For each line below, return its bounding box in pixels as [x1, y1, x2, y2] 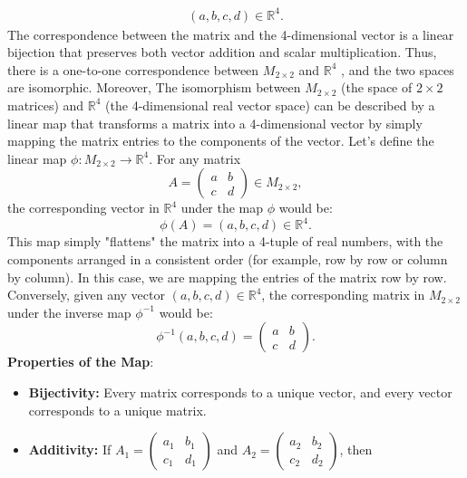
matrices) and [7, 95, 84, 114]
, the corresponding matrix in [261, 285, 425, 304]
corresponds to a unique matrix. [28, 400, 207, 419]
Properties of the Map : [7, 352, 154, 371]
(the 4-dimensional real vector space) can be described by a [105, 95, 435, 114]
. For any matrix [149, 148, 241, 167]
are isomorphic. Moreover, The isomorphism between [7, 78, 301, 97]
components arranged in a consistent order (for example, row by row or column [7, 249, 448, 268]
